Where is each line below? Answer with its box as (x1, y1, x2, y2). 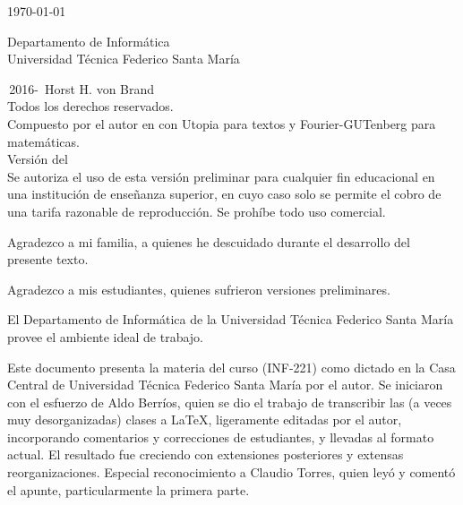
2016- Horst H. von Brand (9, 79, 155, 98)
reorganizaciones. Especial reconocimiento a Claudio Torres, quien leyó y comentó (7, 463, 456, 482)
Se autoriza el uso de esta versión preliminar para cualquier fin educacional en (7, 167, 435, 185)
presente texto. (7, 250, 89, 269)
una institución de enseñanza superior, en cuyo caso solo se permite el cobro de (7, 184, 442, 203)
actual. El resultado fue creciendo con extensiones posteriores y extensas (7, 445, 404, 464)
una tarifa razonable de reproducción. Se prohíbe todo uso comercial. (7, 201, 386, 220)
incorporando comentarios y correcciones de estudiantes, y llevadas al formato (7, 427, 434, 446)
